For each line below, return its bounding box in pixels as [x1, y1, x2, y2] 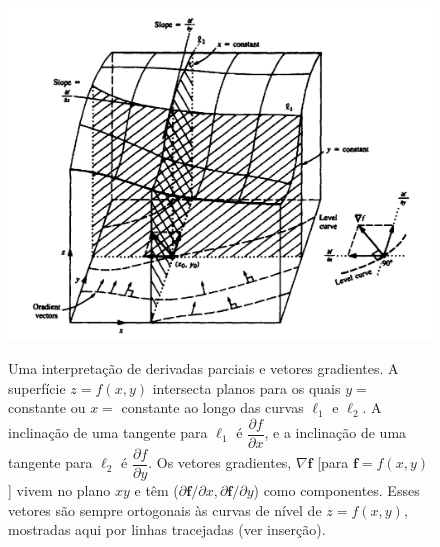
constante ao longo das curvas [121, 397, 304, 418]
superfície [8, 377, 66, 398]
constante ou [8, 397, 86, 418]
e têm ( [134, 479, 179, 500]
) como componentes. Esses [253, 479, 420, 500]
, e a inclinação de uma [264, 422, 407, 443]
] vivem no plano [8, 479, 111, 500]
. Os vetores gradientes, [148, 452, 292, 473]
